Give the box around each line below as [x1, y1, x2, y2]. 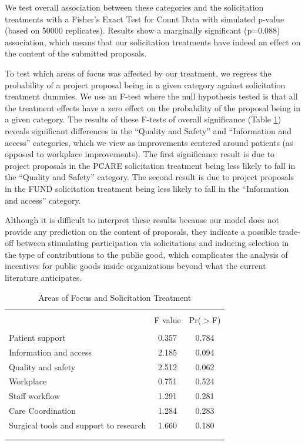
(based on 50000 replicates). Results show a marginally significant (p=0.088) [5, 24, 280, 36]
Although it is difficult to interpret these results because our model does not [5, 214, 279, 226]
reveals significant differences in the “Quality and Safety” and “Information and [5, 124, 292, 137]
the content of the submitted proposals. [5, 47, 147, 59]
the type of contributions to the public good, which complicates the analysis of [5, 248, 288, 260]
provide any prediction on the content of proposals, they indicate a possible [5, 225, 276, 237]
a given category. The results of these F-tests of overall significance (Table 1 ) [5, 113, 281, 125]
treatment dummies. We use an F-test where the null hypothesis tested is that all [5, 90, 298, 102]
